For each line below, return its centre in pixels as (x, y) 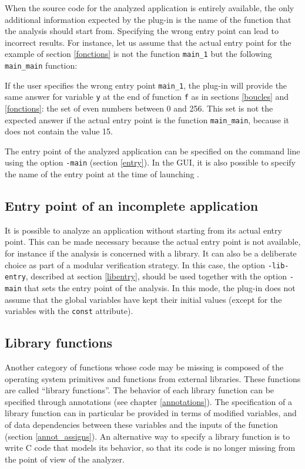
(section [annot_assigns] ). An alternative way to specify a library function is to (148, 436)
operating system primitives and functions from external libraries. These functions (153, 378)
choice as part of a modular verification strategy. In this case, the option (135, 264)
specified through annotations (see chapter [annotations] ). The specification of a (148, 401)
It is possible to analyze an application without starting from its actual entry (143, 230)
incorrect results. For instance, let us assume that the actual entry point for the (148, 42)
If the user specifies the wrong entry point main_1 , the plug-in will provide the (146, 85)
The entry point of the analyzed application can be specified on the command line (152, 151)
